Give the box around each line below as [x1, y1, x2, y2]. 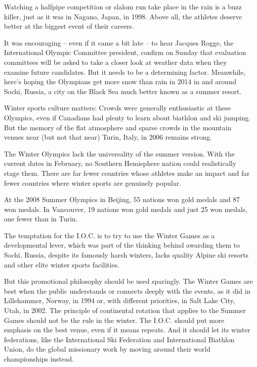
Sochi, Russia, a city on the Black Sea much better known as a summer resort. [4, 86, 242, 96]
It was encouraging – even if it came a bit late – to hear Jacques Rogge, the [4, 37, 234, 48]
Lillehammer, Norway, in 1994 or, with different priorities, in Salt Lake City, [4, 295, 235, 306]
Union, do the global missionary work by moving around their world [4, 344, 211, 354]
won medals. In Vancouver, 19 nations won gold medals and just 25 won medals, [4, 204, 248, 214]
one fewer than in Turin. [4, 213, 78, 224]
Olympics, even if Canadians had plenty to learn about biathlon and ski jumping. [4, 112, 251, 122]
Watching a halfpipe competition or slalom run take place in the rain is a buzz [4, 1, 242, 11]
